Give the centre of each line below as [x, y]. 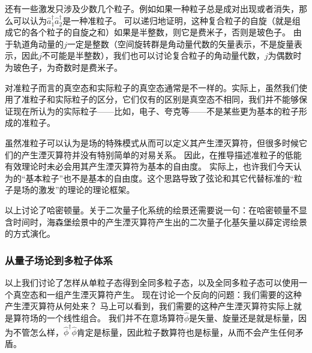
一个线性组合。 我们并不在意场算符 [115, 317]
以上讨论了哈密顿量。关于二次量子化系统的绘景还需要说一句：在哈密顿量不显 [156, 209]
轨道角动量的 [38, 43]
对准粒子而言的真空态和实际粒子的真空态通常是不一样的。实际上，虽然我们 [152, 87]
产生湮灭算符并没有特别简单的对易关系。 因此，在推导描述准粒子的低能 [161, 154]
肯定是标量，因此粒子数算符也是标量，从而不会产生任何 [186, 332]
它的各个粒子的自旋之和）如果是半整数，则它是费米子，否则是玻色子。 [151, 32]
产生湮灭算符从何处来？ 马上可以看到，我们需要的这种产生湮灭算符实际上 [149, 306]
